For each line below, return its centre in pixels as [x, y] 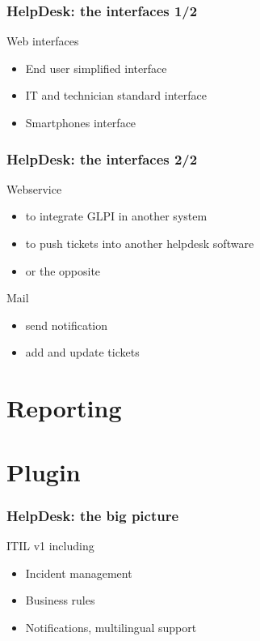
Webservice [34, 188]
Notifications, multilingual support [111, 627]
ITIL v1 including [50, 545]
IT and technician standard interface [116, 95]
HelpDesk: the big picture [93, 515]
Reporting [64, 408]
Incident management [79, 573]
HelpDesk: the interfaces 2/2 [102, 158]
